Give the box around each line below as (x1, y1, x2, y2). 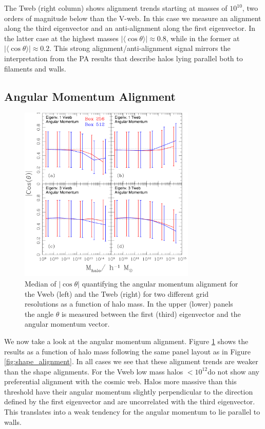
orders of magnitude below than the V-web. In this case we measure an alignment (4, 12, 261, 23)
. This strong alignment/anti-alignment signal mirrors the (49, 43, 231, 53)
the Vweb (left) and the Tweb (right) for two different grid (25, 288, 209, 299)
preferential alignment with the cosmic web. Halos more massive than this (4, 376, 237, 387)
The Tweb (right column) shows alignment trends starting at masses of (4, 3, 228, 13)
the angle (25, 308, 53, 319)
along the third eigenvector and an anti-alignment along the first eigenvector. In (4, 23, 256, 33)
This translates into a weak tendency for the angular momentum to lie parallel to (4, 406, 260, 417)
